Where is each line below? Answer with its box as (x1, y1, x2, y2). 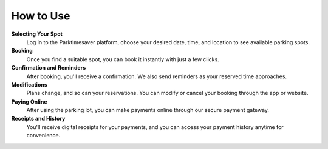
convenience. (26, 132, 61, 139)
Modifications (11, 81, 48, 88)
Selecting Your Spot (11, 30, 63, 38)
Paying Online (11, 98, 48, 105)
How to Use (11, 9, 70, 22)
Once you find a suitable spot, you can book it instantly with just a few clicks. (26, 55, 219, 63)
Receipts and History (11, 115, 66, 122)
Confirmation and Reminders (11, 64, 86, 71)
